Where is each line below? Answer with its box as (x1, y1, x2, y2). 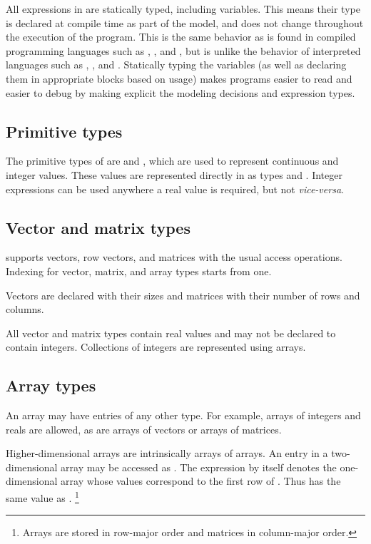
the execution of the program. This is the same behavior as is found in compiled (6, 29, 356, 44)
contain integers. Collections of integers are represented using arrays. (6, 339, 306, 354)
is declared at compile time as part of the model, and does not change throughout (6, 15, 364, 30)
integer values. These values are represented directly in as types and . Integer (6, 167, 342, 182)
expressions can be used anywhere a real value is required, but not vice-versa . (6, 181, 344, 196)
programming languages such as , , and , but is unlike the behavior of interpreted (6, 43, 361, 58)
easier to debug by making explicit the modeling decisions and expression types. (6, 85, 355, 100)
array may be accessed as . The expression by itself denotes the (61, 459, 337, 474)
